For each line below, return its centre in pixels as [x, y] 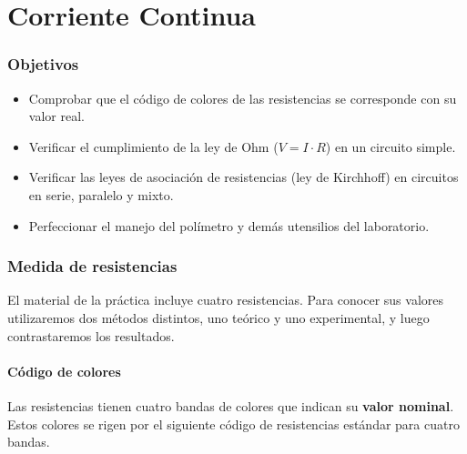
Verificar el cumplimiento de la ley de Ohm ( [153, 146]
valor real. [56, 116]
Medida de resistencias [92, 266]
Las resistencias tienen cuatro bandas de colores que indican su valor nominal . [231, 405]
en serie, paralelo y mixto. [101, 194]
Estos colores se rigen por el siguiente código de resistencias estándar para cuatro [233, 424]
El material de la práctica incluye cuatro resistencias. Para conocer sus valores [226, 300]
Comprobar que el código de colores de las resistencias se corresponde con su [243, 98]
